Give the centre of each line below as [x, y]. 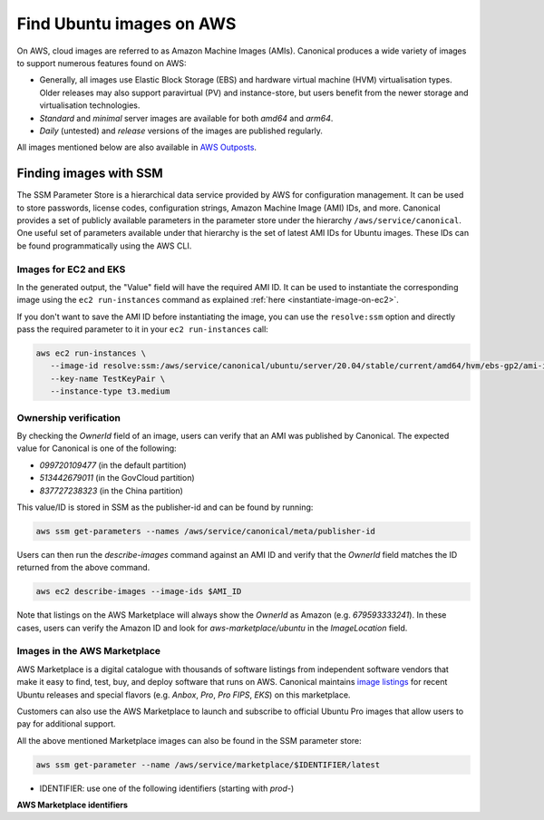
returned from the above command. [83, 568]
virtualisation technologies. [90, 105]
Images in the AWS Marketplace [89, 651]
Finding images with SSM [90, 174]
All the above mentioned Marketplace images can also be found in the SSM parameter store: [189, 740]
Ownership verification [69, 417]
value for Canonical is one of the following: [97, 448]
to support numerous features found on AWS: [102, 63]
